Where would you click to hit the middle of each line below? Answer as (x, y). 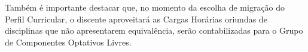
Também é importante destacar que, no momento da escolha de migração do (145, 7)
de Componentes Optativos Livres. (68, 42)
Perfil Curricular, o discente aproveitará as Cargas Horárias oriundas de (136, 19)
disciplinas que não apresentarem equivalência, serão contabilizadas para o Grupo (154, 30)
